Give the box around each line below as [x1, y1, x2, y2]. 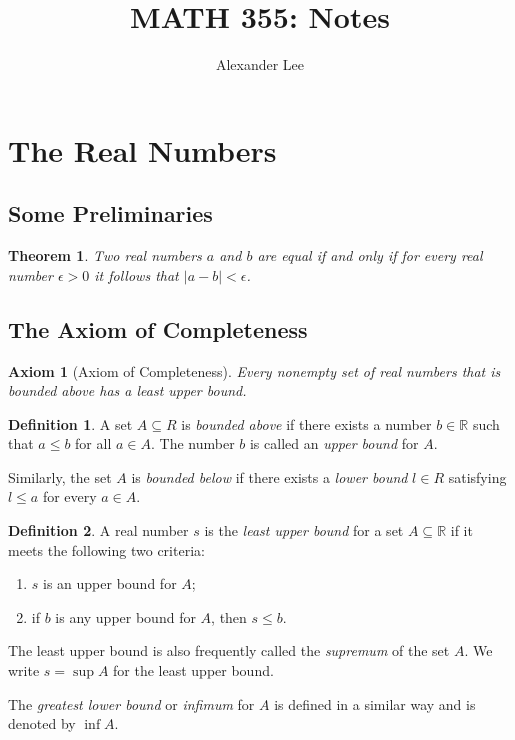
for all [75, 433, 112, 454]
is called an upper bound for [249, 433, 419, 454]
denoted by [8, 713, 76, 734]
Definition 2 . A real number [8, 520, 189, 541]
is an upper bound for [43, 573, 177, 594]
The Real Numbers [8, 129, 277, 170]
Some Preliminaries [8, 198, 213, 229]
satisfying [448, 466, 507, 487]
